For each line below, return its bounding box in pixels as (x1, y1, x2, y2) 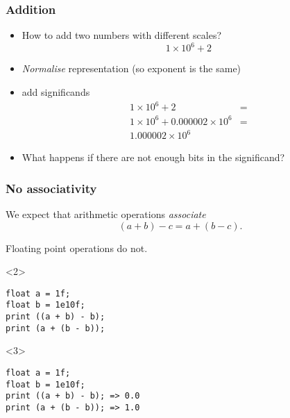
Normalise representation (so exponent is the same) (22, 61, 241, 76)
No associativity (6, 179, 97, 197)
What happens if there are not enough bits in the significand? (22, 150, 285, 165)
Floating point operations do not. (6, 240, 148, 255)
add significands (22, 84, 90, 99)
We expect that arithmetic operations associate (6, 206, 206, 221)
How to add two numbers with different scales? (22, 28, 222, 42)
